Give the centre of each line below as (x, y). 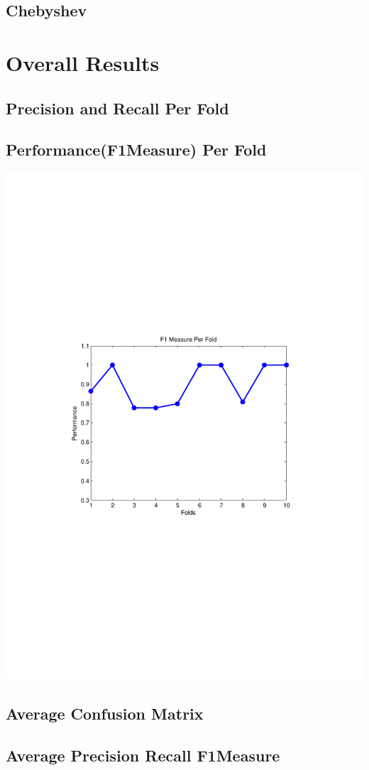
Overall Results (83, 62)
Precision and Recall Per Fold (117, 108)
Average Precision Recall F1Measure (143, 755)
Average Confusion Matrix (105, 714)
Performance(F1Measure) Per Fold (136, 150)
